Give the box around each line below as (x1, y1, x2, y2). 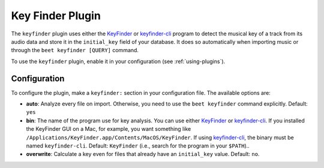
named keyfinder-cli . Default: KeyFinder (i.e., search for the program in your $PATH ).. (26, 142, 250, 149)
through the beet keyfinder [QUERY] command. (11, 47, 139, 54)
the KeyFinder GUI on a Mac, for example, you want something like (26, 125, 191, 133)
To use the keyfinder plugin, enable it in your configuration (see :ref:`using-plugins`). (11, 58, 226, 65)
